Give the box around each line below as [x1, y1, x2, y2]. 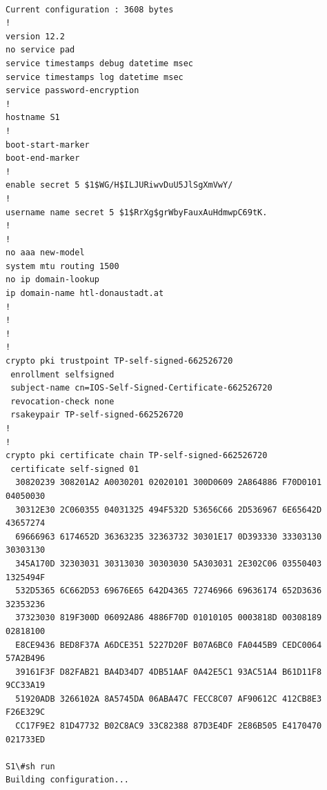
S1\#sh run [6, 761, 55, 771]
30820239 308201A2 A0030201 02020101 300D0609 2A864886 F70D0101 [15, 477, 322, 488]
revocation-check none [10, 396, 115, 406]
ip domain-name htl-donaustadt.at [6, 288, 164, 299]
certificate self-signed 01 [10, 464, 139, 474]
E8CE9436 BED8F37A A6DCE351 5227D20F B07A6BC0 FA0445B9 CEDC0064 [15, 640, 322, 650]
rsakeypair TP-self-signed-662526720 [10, 410, 184, 420]
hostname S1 [6, 112, 60, 123]
